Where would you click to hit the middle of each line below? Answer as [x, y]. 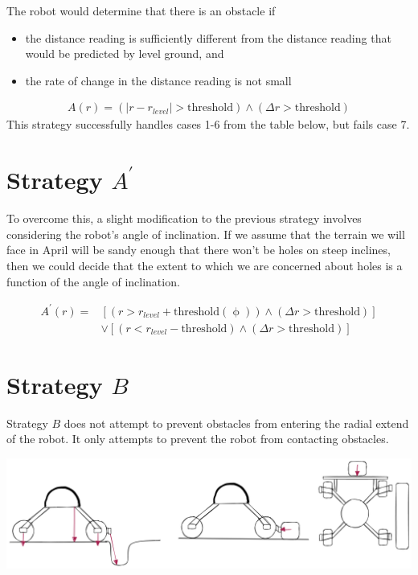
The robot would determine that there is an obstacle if [141, 10]
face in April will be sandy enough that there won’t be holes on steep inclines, [199, 250]
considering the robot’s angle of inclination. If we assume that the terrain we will [206, 234]
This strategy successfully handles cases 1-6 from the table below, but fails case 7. [208, 124]
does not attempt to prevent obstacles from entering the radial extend [236, 423]
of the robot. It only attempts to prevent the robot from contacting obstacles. [198, 439]
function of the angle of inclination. [93, 281]
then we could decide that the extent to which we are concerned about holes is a [205, 265]
